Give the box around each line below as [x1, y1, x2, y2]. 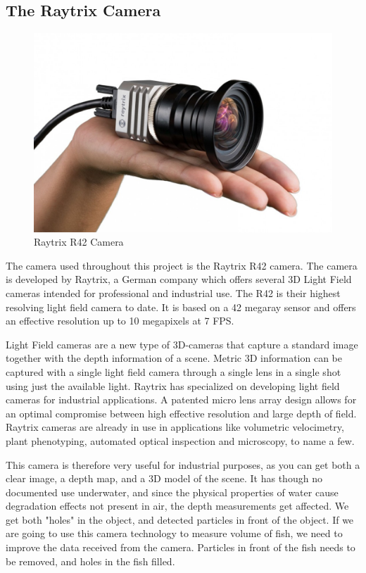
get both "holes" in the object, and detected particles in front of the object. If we [6, 512, 354, 527]
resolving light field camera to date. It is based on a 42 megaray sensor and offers [6, 299, 356, 314]
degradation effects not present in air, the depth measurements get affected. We [6, 498, 349, 513]
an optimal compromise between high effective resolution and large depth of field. [6, 405, 357, 420]
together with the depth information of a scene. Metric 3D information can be [6, 351, 343, 365]
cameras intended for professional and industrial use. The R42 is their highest [6, 285, 341, 300]
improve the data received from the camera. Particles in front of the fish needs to [6, 540, 355, 555]
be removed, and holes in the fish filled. [6, 553, 175, 568]
